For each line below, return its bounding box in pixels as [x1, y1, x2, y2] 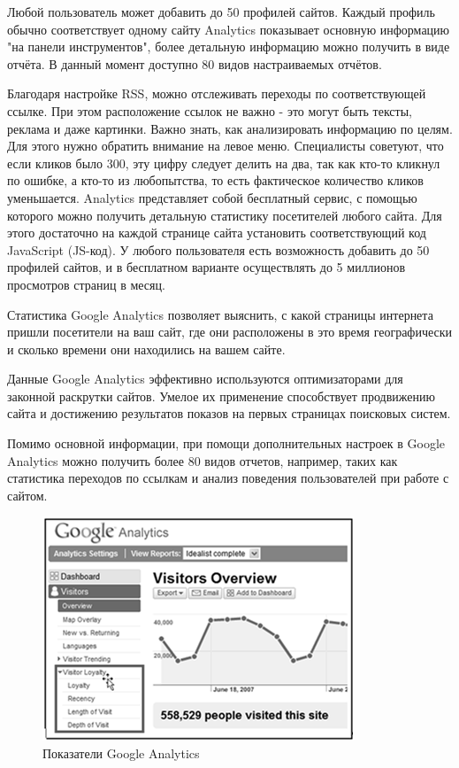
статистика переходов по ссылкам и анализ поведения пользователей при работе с [7, 469, 449, 487]
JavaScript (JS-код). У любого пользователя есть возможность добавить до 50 [7, 240, 430, 259]
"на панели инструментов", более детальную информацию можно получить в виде [7, 37, 450, 56]
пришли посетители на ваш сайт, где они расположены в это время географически [7, 322, 453, 341]
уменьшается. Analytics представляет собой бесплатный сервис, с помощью [7, 188, 417, 206]
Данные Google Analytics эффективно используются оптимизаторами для [7, 369, 403, 388]
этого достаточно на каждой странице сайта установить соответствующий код [7, 223, 426, 242]
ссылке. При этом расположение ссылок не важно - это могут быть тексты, [7, 101, 412, 120]
